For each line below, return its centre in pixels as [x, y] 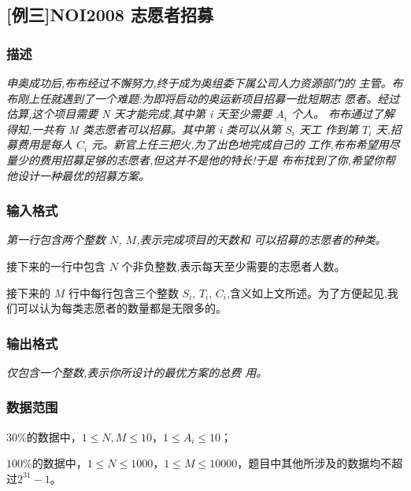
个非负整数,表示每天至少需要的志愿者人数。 [233, 266]
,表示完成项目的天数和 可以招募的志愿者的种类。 [261, 240]
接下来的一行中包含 [56, 266]
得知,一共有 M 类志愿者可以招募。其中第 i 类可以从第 [144, 129]
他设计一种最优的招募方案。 [78, 175]
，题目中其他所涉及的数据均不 [315, 463]
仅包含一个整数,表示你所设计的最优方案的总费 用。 [137, 372]
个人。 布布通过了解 [343, 114]
